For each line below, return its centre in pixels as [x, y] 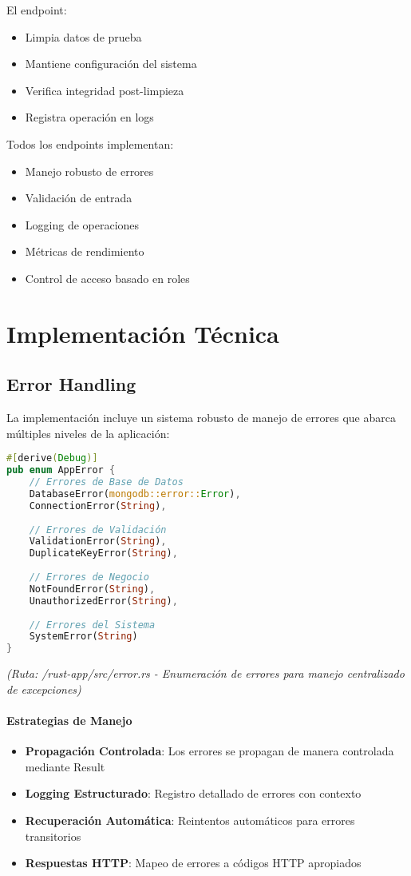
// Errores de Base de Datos [106, 482]
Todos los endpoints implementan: [90, 143]
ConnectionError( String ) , [98, 506]
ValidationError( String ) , [98, 542]
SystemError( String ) [83, 637]
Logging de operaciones [82, 224]
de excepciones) [44, 689]
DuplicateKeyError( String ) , [103, 553]
